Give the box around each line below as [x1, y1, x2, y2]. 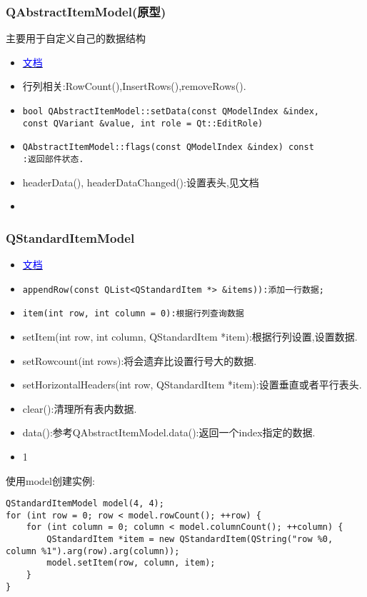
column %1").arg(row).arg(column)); [6, 546, 180, 556]
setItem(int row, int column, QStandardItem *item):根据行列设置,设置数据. [22, 328, 358, 343]
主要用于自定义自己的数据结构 [6, 31, 146, 46]
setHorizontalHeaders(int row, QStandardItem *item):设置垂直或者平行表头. [22, 377, 362, 392]
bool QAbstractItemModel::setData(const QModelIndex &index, [22, 106, 320, 116]
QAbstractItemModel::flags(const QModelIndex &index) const [22, 142, 314, 153]
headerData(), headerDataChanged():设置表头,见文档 [22, 174, 259, 189]
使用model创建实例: [6, 473, 95, 488]
